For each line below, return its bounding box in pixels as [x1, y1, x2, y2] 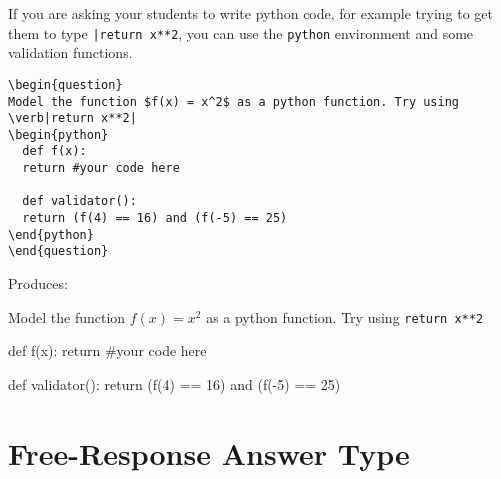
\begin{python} [8, 127, 109, 142]
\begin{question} [8, 77, 123, 92]
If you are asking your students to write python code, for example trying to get [8, 3, 493, 23]
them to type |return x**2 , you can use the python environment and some [8, 22, 474, 43]
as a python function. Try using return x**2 [206, 306, 484, 327]
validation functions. [8, 42, 133, 63]
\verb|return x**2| [8, 111, 137, 126]
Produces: [8, 273, 68, 294]
